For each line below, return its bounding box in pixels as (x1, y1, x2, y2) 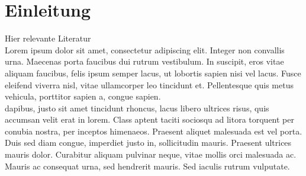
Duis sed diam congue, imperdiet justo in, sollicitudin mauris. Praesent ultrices (5, 136, 292, 149)
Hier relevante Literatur (5, 32, 91, 44)
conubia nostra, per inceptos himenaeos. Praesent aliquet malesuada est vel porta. (5, 124, 302, 137)
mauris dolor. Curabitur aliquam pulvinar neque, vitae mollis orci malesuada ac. (5, 148, 297, 161)
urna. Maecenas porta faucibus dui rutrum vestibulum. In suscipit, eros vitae (5, 55, 284, 68)
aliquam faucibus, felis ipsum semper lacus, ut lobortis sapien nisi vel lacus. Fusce (5, 66, 301, 79)
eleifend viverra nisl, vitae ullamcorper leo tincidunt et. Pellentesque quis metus (5, 78, 294, 91)
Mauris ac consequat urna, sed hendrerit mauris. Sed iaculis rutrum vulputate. (5, 159, 290, 172)
